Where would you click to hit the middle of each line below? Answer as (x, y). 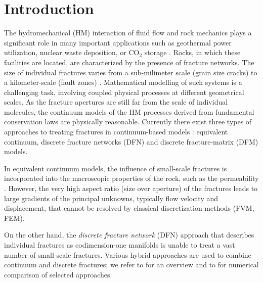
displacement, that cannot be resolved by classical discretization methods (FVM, (129, 208)
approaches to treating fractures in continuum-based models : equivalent (116, 132)
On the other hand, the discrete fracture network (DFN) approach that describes (129, 235)
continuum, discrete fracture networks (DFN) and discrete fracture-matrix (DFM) (131, 141)
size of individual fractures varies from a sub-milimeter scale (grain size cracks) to (131, 72)
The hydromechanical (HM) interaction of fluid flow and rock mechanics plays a (128, 33)
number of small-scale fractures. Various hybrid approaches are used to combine (128, 254)
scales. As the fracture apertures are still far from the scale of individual (116, 102)
